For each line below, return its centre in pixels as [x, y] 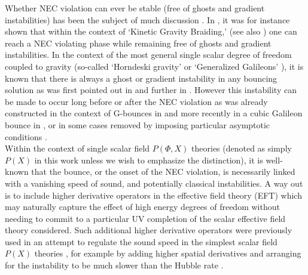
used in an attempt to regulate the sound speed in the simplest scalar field [141, 241]
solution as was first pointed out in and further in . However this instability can [151, 90]
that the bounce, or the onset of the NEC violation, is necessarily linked [163, 172]
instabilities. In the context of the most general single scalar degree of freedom [148, 55]
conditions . [26, 136]
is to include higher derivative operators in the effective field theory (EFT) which [153, 195]
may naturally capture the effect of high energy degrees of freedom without [142, 207]
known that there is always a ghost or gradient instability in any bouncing [141, 78]
